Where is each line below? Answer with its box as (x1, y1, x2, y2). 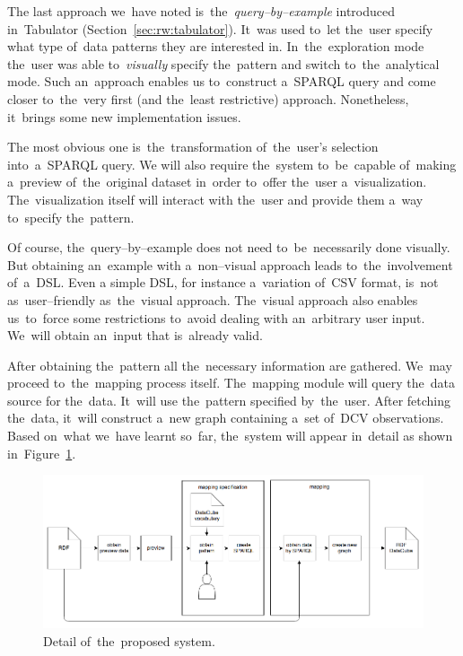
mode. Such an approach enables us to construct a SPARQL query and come (7, 72, 436, 91)
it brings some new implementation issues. (7, 107, 241, 126)
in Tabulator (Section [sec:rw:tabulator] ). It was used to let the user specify (7, 19, 433, 38)
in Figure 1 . (7, 443, 76, 462)
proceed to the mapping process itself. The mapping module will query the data (7, 373, 455, 392)
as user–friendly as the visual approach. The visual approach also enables (7, 290, 418, 309)
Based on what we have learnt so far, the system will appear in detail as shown (7, 426, 453, 445)
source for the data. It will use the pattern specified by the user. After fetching (7, 390, 451, 409)
